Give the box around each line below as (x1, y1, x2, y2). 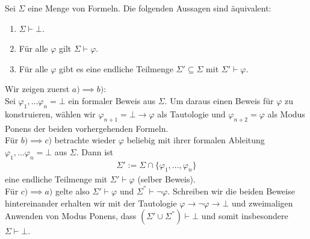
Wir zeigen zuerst (5, 82, 70, 95)
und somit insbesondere (201, 210, 288, 222)
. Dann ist (76, 145, 114, 158)
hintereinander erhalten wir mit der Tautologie (5, 196, 177, 209)
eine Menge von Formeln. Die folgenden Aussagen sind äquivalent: (28, 2, 271, 14)
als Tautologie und (157, 107, 226, 120)
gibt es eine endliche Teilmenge (59, 62, 173, 75)
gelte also (55, 184, 90, 197)
